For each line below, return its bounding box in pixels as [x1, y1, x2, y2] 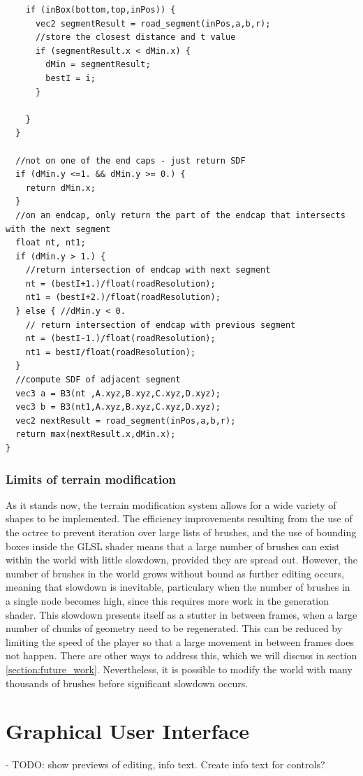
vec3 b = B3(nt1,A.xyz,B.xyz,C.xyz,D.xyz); [15, 402, 221, 412]
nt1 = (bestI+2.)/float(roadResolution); [25, 292, 221, 303]
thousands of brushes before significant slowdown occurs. [6, 675, 249, 690]
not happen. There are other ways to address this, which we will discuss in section [6, 648, 357, 663]
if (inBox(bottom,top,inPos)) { [25, 5, 176, 15]
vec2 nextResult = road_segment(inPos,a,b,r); [15, 415, 236, 426]
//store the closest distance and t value [35, 32, 236, 43]
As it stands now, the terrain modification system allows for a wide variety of [6, 497, 336, 512]
